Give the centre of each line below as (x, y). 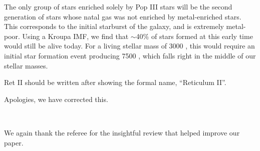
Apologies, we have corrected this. (56, 99)
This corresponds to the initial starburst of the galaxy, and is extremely (114, 26)
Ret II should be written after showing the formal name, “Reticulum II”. (115, 82)
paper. (14, 142)
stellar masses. (26, 65)
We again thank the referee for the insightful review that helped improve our (122, 132)
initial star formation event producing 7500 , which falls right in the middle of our (130, 55)
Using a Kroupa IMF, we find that (75, 36)
